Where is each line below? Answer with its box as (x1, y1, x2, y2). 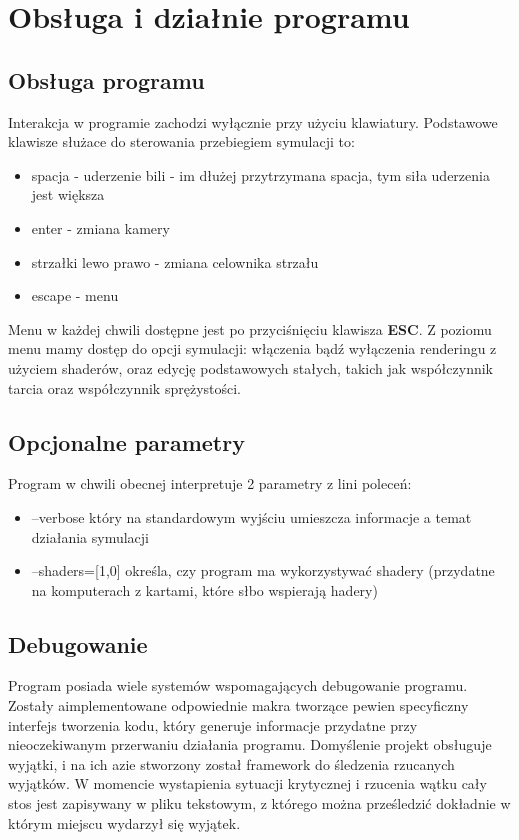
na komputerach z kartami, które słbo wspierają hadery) (31, 579, 378, 600)
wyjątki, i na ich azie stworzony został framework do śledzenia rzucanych (8, 753, 455, 774)
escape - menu (31, 285, 119, 306)
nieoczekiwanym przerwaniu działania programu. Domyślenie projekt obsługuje (8, 734, 492, 755)
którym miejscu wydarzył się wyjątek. (8, 812, 241, 833)
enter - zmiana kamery (31, 217, 170, 238)
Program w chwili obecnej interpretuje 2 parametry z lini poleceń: (8, 473, 412, 494)
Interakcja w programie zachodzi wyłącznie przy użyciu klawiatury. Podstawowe (8, 111, 498, 132)
